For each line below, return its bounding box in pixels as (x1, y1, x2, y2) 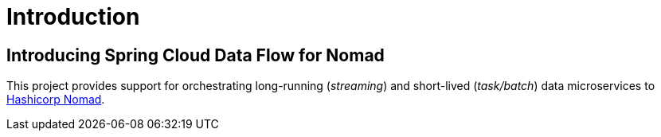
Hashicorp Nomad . (6, 92, 105, 107)
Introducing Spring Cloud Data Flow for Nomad (6, 45, 385, 65)
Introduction (6, 3, 140, 30)
